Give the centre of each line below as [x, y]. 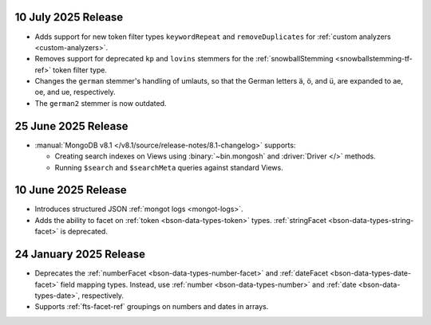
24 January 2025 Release [80, 255]
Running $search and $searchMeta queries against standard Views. [169, 167]
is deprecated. [84, 232]
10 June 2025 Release [71, 190]
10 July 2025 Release [69, 17]
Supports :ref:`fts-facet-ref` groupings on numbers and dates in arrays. [152, 307]
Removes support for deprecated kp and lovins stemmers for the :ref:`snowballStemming [184, 59]
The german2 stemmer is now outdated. [101, 103]
